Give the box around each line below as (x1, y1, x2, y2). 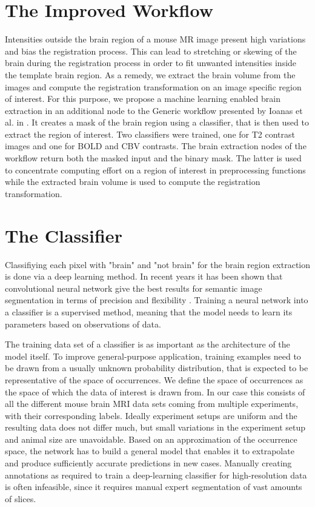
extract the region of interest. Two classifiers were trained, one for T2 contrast (5, 127, 295, 140)
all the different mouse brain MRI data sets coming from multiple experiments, (5, 397, 299, 410)
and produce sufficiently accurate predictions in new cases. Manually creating (5, 457, 292, 469)
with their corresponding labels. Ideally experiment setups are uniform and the (5, 409, 297, 421)
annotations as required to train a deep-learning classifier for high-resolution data (5, 468, 307, 481)
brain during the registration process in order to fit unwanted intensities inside (5, 56, 297, 69)
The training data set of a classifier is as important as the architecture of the (5, 338, 290, 351)
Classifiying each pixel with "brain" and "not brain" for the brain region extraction (5, 258, 311, 270)
